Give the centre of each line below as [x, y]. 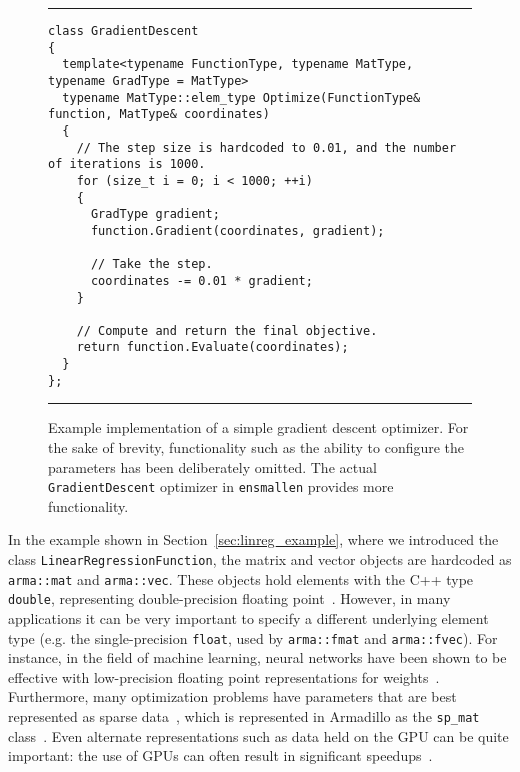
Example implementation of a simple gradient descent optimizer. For [258, 427]
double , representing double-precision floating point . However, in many [229, 598]
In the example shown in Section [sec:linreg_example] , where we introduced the [253, 539]
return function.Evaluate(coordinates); [212, 347]
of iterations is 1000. [127, 164]
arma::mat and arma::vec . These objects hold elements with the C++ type [241, 578]
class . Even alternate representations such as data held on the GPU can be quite [258, 735]
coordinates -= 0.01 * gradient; [201, 280]
